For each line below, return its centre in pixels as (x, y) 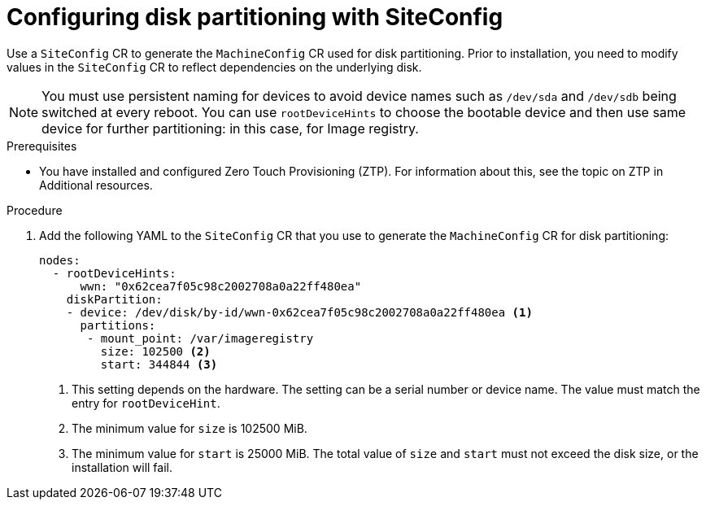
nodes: (60, 260)
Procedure (35, 210)
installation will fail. (122, 467)
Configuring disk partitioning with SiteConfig (255, 17)
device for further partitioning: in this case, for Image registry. (230, 128)
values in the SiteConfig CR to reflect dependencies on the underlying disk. (214, 67)
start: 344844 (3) (159, 364)
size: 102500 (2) (155, 351)
